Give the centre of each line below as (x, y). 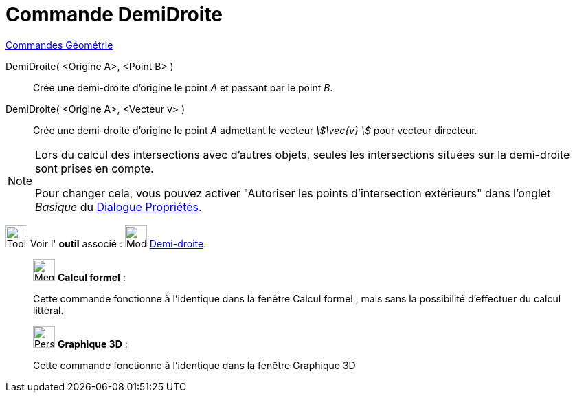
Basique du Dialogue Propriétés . (119, 207)
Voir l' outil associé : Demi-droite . (118, 243)
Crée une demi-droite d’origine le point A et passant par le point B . (183, 87)
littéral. (48, 310)
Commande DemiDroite (114, 14)
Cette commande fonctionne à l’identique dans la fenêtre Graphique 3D (194, 365)
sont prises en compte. (94, 168)
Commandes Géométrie (59, 45)
